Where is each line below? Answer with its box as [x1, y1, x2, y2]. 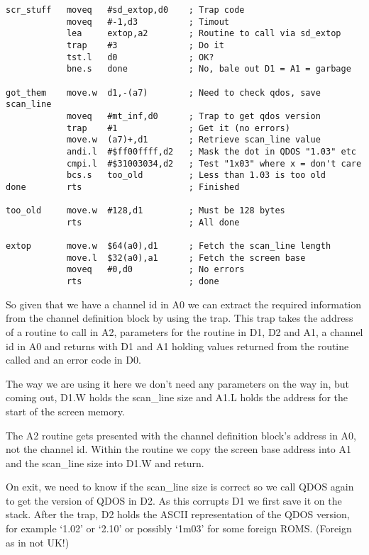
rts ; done [66, 276, 219, 287]
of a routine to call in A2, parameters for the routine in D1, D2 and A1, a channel [6, 324, 363, 339]
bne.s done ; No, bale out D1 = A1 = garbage [66, 64, 351, 74]
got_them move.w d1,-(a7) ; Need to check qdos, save [6, 87, 321, 98]
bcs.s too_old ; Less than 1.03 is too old [66, 170, 326, 181]
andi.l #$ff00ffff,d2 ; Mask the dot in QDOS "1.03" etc [66, 146, 356, 157]
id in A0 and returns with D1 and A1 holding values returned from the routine [6, 338, 349, 353]
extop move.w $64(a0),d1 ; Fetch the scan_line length [6, 241, 331, 252]
